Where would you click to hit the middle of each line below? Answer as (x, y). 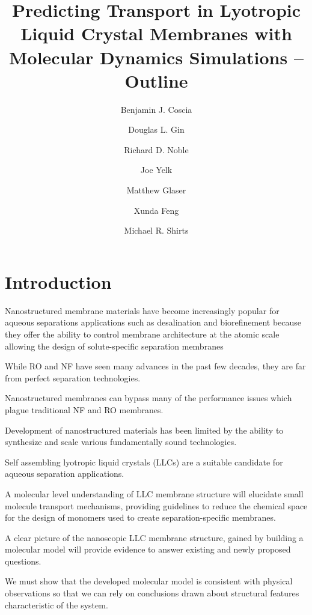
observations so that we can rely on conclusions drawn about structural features (152, 593)
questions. (23, 561)
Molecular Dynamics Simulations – (156, 57)
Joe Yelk (156, 170)
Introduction (58, 281)
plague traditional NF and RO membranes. (84, 409)
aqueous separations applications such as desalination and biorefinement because (153, 322)
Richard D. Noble (156, 149)
